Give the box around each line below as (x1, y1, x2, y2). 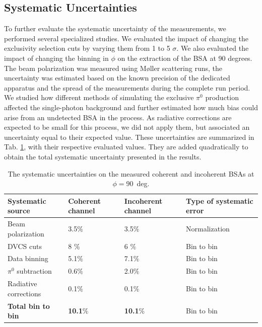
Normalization (186, 223, 230, 233)
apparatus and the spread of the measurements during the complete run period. (4, 82, 250, 93)
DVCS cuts (8, 240, 42, 251)
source (8, 205, 30, 216)
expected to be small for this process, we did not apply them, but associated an (4, 122, 250, 132)
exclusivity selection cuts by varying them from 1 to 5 (4, 43, 170, 53)
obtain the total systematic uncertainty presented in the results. (4, 151, 202, 161)
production (205, 92, 239, 103)
